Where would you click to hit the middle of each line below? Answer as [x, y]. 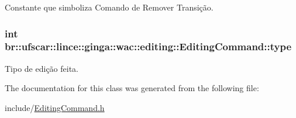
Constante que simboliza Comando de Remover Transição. [109, 7]
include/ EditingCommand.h [55, 107]
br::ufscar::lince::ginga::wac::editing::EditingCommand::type [148, 46]
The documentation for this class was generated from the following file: [132, 88]
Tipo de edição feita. [42, 68]
